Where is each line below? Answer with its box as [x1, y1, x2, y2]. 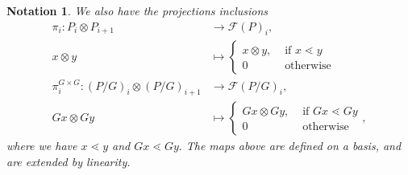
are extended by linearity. [6, 153, 131, 169]
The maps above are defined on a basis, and [185, 137, 402, 154]
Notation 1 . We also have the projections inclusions [6, 2, 269, 18]
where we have [6, 137, 77, 154]
